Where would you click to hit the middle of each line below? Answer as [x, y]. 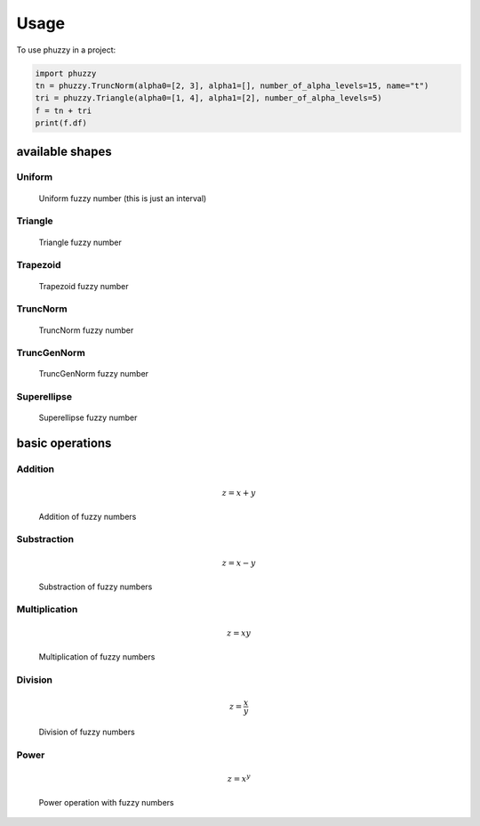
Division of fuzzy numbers [87, 732]
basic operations [64, 444]
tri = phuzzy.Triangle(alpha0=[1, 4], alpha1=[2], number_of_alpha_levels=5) [208, 98]
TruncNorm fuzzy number [86, 330]
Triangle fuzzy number [80, 242]
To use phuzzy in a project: [66, 50]
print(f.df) [61, 123]
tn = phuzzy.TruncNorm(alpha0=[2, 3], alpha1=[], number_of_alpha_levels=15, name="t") [232, 85]
